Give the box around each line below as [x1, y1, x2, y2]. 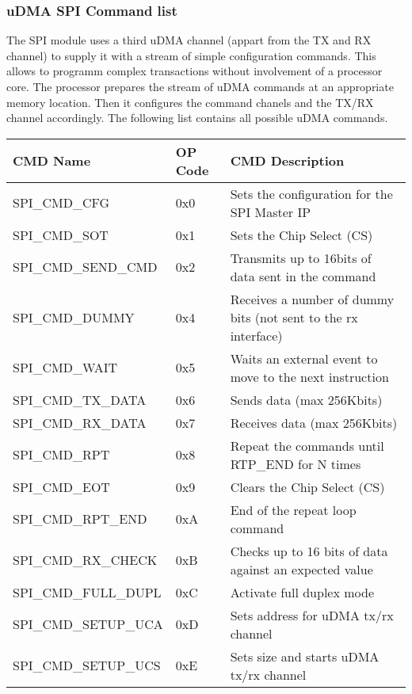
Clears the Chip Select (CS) [230, 477, 385, 496]
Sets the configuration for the [230, 184, 393, 203]
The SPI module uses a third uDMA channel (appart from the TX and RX [6, 32, 372, 48]
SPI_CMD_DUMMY [13, 307, 135, 326]
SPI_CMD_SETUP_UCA [13, 615, 163, 634]
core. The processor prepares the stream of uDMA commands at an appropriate [6, 78, 394, 94]
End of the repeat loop [230, 500, 357, 519]
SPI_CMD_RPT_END [13, 509, 147, 528]
